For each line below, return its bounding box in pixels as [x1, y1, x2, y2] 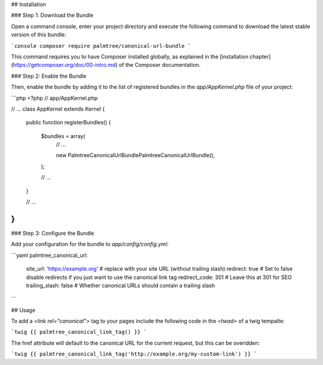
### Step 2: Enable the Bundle [11, 72, 87, 79]
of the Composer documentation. [118, 62, 201, 69]
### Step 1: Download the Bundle [11, 12, 94, 19]
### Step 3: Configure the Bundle [11, 229, 95, 237]
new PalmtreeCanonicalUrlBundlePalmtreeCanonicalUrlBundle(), [56, 152, 215, 159]
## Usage [11, 306, 36, 314]
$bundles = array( [41, 132, 86, 140]
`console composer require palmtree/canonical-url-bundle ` [11, 42, 191, 49]
